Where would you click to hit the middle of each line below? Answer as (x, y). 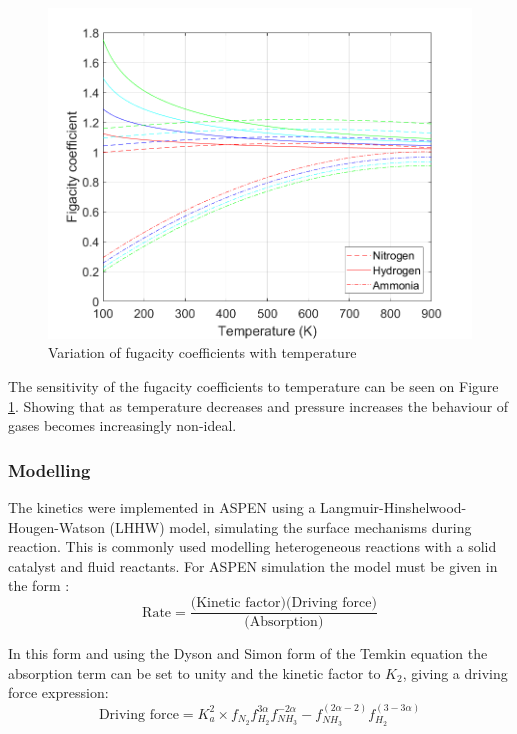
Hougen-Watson (56, 526)
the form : (39, 585)
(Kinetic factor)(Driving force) (283, 603)
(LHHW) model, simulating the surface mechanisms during (290, 526)
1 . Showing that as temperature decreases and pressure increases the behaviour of (258, 405)
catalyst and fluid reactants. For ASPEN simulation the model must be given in (253, 565)
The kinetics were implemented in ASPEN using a (162, 507)
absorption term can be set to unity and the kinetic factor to (194, 672)
